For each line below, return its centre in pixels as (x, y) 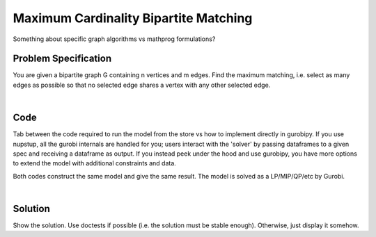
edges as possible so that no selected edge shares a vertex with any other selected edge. (142, 85)
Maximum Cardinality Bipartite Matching (133, 18)
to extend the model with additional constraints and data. (95, 163)
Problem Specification (62, 59)
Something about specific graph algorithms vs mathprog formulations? (114, 39)
